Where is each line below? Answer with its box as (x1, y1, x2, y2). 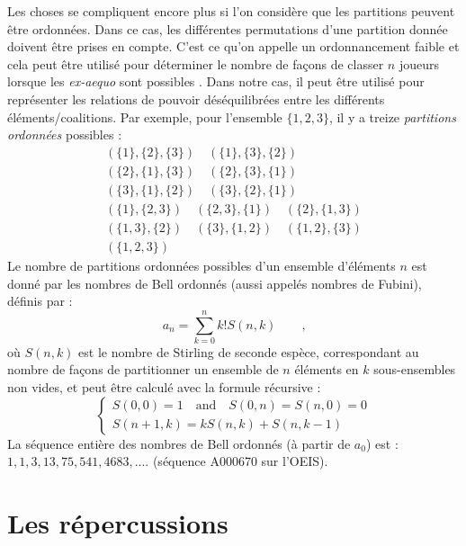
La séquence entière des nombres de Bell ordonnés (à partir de (7, 434, 351, 452)
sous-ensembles (373, 360, 456, 379)
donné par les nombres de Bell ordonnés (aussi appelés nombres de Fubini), (7, 273, 422, 292)
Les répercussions (7, 505, 229, 541)
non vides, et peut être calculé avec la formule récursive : (7, 378, 321, 397)
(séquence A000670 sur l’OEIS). (152, 452, 328, 470)
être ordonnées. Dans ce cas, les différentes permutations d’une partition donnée (7, 19, 448, 38)
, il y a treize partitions (328, 107, 456, 126)
